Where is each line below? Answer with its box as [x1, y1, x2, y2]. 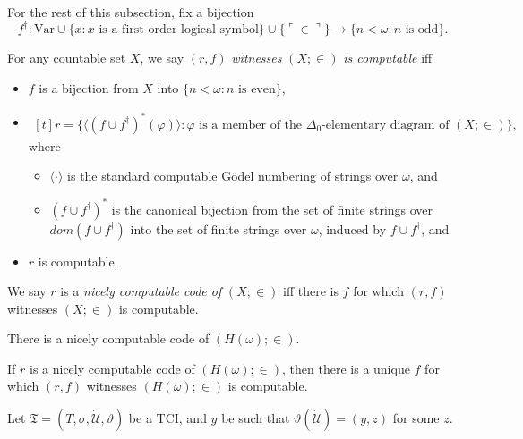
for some [392, 409, 440, 427]
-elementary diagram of [322, 118, 450, 131]
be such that [221, 409, 290, 427]
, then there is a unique [282, 359, 410, 377]
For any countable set [7, 48, 126, 67]
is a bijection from [39, 78, 139, 97]
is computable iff [343, 48, 433, 67]
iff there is [283, 282, 339, 300]
